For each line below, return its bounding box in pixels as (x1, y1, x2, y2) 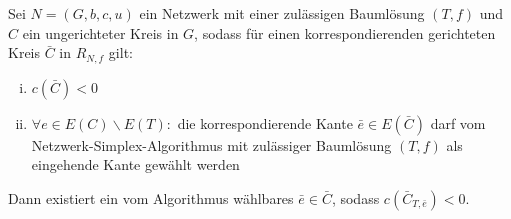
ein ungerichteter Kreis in (22, 22, 179, 43)
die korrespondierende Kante (177, 112, 353, 133)
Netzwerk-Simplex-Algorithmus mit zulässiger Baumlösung (31, 134, 392, 155)
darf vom (430, 112, 486, 133)
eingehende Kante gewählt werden (31, 154, 240, 175)
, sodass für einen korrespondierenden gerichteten (194, 22, 496, 43)
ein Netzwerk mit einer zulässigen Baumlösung (139, 3, 425, 23)
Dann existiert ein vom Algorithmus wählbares (8, 187, 294, 208)
